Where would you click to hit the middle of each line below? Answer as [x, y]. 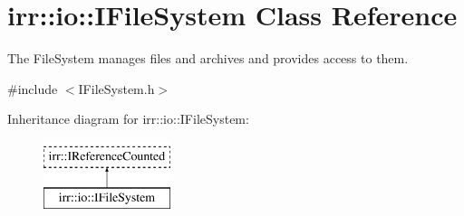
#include [33, 88]
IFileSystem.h [116, 88]
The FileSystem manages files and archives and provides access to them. [208, 58]
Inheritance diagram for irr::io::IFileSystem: [128, 119]
